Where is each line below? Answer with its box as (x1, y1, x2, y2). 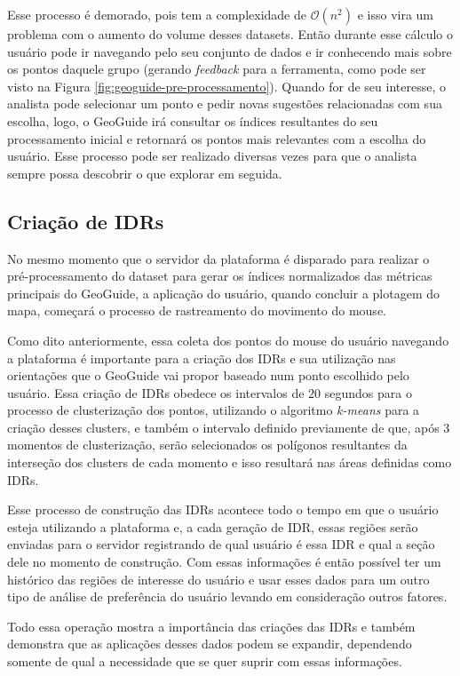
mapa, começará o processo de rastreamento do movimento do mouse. (7, 301, 386, 320)
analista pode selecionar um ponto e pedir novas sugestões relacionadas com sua (7, 94, 442, 113)
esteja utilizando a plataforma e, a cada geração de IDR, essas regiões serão (7, 517, 418, 536)
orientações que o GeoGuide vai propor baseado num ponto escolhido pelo (7, 366, 409, 385)
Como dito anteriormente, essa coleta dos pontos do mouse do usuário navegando (7, 330, 449, 349)
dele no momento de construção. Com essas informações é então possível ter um (7, 553, 441, 571)
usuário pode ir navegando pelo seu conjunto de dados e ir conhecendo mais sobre (7, 42, 452, 60)
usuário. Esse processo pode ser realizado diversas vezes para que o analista (7, 147, 417, 165)
